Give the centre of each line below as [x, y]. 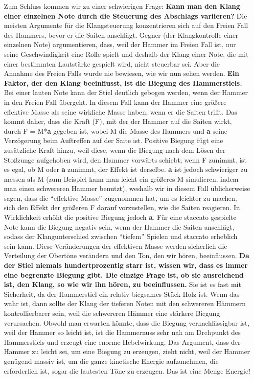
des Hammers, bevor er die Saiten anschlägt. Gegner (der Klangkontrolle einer [121, 35]
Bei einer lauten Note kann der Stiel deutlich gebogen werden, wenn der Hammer [126, 92]
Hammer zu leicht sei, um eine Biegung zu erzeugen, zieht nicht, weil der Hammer [127, 351]
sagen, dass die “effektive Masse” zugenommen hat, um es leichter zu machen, [121, 198]
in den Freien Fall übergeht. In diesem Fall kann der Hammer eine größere [115, 102]
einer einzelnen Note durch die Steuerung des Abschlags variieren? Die [126, 15]
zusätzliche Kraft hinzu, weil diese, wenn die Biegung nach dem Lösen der [115, 150]
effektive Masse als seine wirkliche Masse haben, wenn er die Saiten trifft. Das [121, 111]
